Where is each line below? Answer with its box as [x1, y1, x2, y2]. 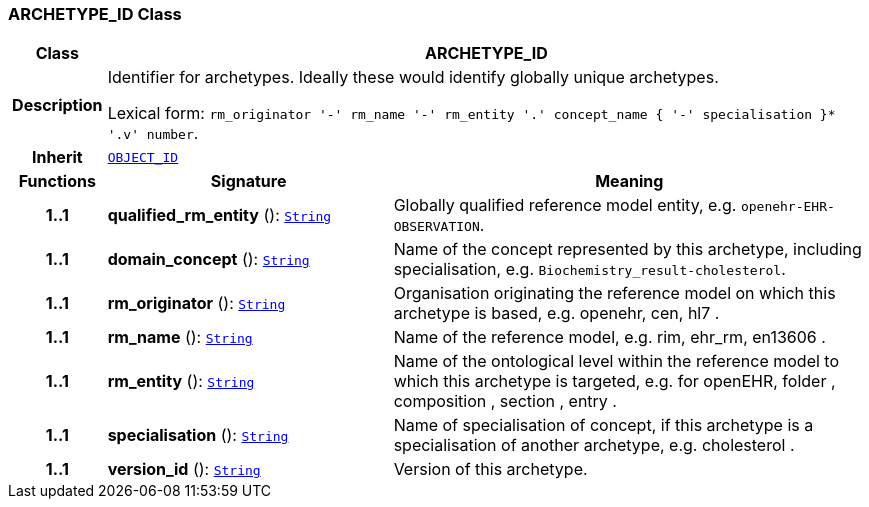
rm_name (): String [107, 327, 253, 348]
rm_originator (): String [107, 293, 286, 314]
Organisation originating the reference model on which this [393, 283, 836, 304]
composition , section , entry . [393, 391, 617, 412]
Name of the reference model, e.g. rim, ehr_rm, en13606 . [393, 327, 826, 348]
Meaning [595, 171, 664, 192]
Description [12, 95, 103, 116]
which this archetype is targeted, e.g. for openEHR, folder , [393, 371, 836, 392]
